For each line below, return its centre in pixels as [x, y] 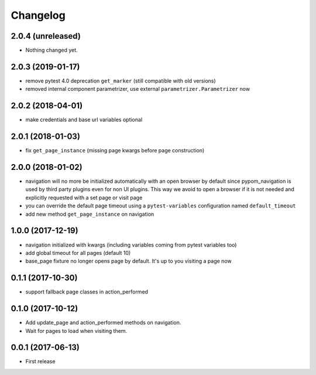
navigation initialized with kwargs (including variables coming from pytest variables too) [131, 245]
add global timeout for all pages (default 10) [78, 253]
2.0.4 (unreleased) [46, 36]
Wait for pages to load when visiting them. [76, 330]
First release [40, 362]
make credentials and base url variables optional [84, 120]
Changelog [38, 15]
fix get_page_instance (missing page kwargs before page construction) [115, 151]
